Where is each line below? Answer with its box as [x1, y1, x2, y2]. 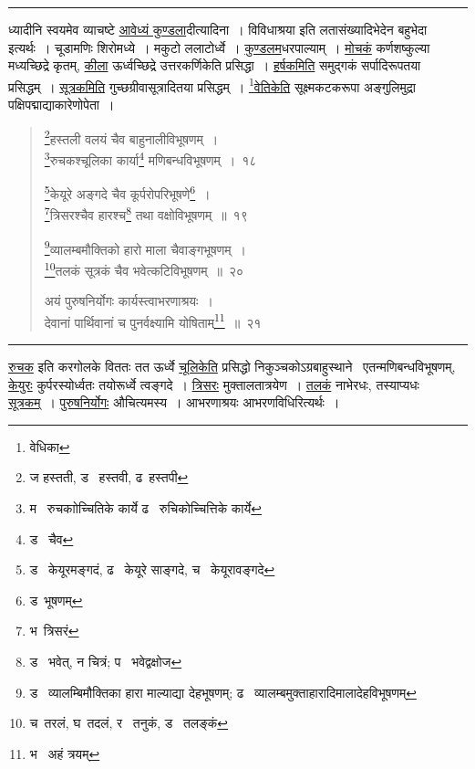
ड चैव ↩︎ [29, 529, 74, 548]
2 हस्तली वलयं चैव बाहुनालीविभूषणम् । [44, 126, 219, 148]
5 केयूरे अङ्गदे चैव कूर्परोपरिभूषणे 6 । [44, 182, 211, 203]
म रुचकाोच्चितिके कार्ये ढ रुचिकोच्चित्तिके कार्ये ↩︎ [29, 498, 263, 517]
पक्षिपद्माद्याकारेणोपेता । [8, 95, 115, 114]
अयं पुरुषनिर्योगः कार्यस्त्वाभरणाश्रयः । [44, 291, 213, 311]
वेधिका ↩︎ [29, 437, 70, 456]
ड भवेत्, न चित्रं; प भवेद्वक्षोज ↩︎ [29, 651, 182, 670]
